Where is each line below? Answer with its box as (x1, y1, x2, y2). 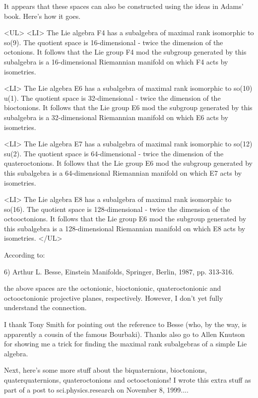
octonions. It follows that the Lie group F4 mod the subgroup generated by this (4, 47, 247, 57)
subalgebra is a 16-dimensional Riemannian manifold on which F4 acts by (4, 56, 228, 66)
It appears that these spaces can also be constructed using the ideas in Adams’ (4, 1, 244, 11)
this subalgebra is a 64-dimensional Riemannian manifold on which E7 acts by (4, 167, 242, 178)
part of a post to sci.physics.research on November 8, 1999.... (4, 384, 189, 395)
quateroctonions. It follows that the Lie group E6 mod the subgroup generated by (4, 158, 253, 168)
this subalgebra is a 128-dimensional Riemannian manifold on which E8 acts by (4, 223, 246, 233)
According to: (4, 250, 45, 260)
